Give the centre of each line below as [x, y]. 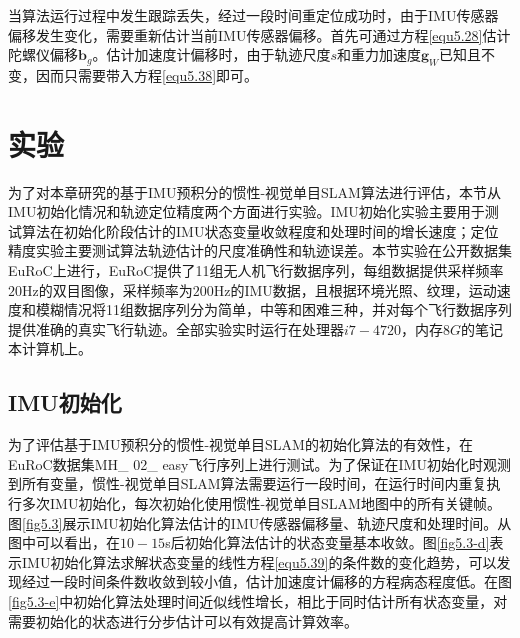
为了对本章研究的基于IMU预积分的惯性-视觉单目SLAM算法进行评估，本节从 [254, 191]
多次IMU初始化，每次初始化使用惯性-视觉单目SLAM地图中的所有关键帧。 [261, 503]
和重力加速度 [379, 54]
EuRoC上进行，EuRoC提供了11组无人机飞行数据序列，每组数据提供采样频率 [256, 270]
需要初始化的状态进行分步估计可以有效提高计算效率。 [183, 620]
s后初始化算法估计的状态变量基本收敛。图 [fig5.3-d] [327, 542]
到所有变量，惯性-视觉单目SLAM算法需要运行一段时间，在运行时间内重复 [247, 483]
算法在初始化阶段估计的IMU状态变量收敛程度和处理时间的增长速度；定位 [260, 230]
